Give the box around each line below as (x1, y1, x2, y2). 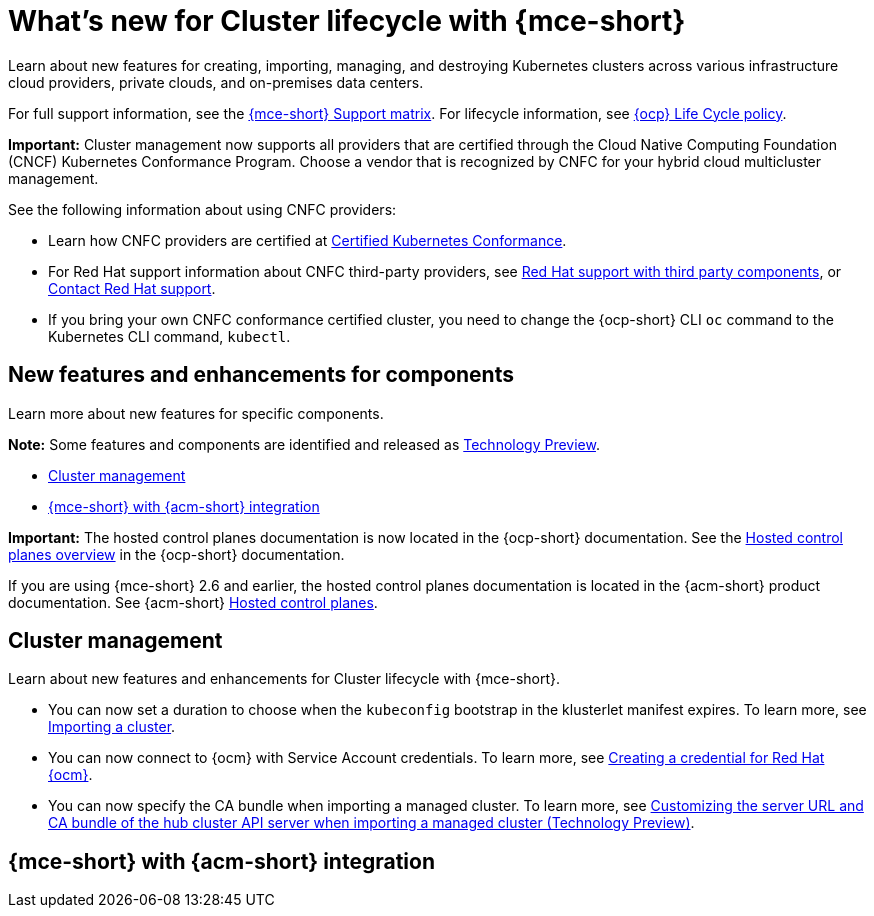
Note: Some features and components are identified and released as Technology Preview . (8, 435, 600, 453)
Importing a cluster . (48, 718, 176, 736)
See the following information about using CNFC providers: (8, 200, 397, 218)
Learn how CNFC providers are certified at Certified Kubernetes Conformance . (48, 231, 567, 249)
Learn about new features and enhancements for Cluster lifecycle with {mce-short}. (8, 670, 561, 688)
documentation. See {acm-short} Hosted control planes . (8, 593, 378, 611)
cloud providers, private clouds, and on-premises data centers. (8, 73, 424, 91)
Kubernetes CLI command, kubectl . (48, 327, 291, 345)
